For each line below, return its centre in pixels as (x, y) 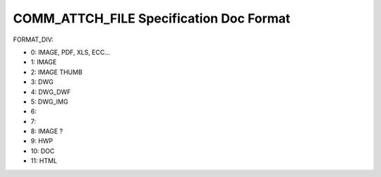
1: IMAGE (44, 62)
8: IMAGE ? (47, 131)
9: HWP (42, 141)
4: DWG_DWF (51, 92)
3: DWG (42, 82)
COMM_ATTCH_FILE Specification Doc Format (152, 18)
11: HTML (44, 161)
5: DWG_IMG (49, 102)
